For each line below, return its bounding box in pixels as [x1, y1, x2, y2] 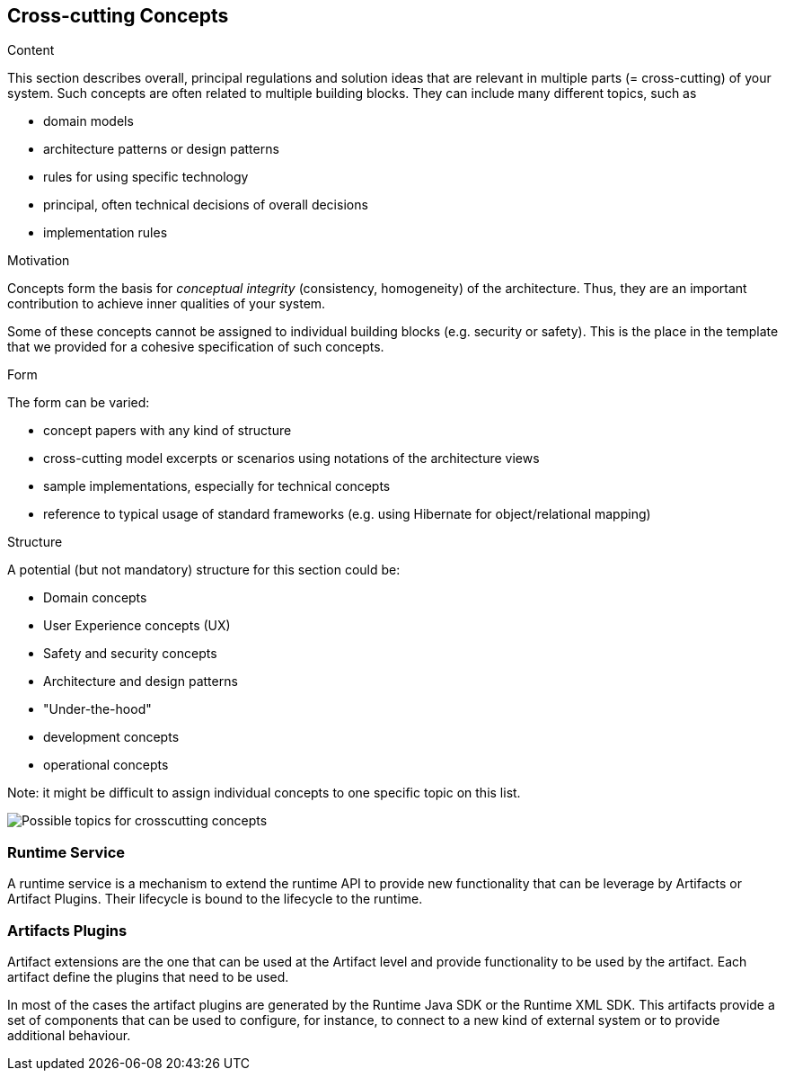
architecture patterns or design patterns [43, 141, 279, 157]
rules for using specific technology [43, 169, 249, 185]
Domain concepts [43, 590, 147, 606]
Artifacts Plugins [7, 921, 128, 940]
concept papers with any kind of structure [43, 423, 292, 439]
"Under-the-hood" [43, 701, 152, 717]
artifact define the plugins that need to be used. [7, 968, 289, 984]
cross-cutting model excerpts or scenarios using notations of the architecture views [43, 450, 540, 467]
